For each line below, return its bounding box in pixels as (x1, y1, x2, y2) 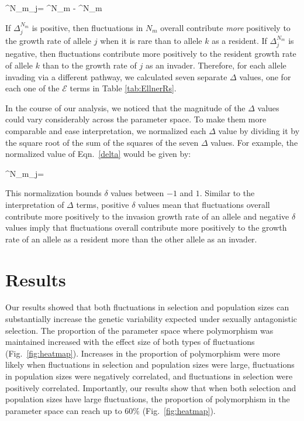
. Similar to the (199, 187, 255, 199)
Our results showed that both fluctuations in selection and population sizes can (5, 301, 289, 313)
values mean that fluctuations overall (138, 198, 270, 210)
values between (110, 187, 164, 199)
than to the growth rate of (42, 59, 137, 71)
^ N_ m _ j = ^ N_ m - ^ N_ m (5, 2, 102, 13)
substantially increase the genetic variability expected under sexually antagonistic (5, 313, 298, 325)
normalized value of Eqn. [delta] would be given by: (5, 148, 191, 160)
